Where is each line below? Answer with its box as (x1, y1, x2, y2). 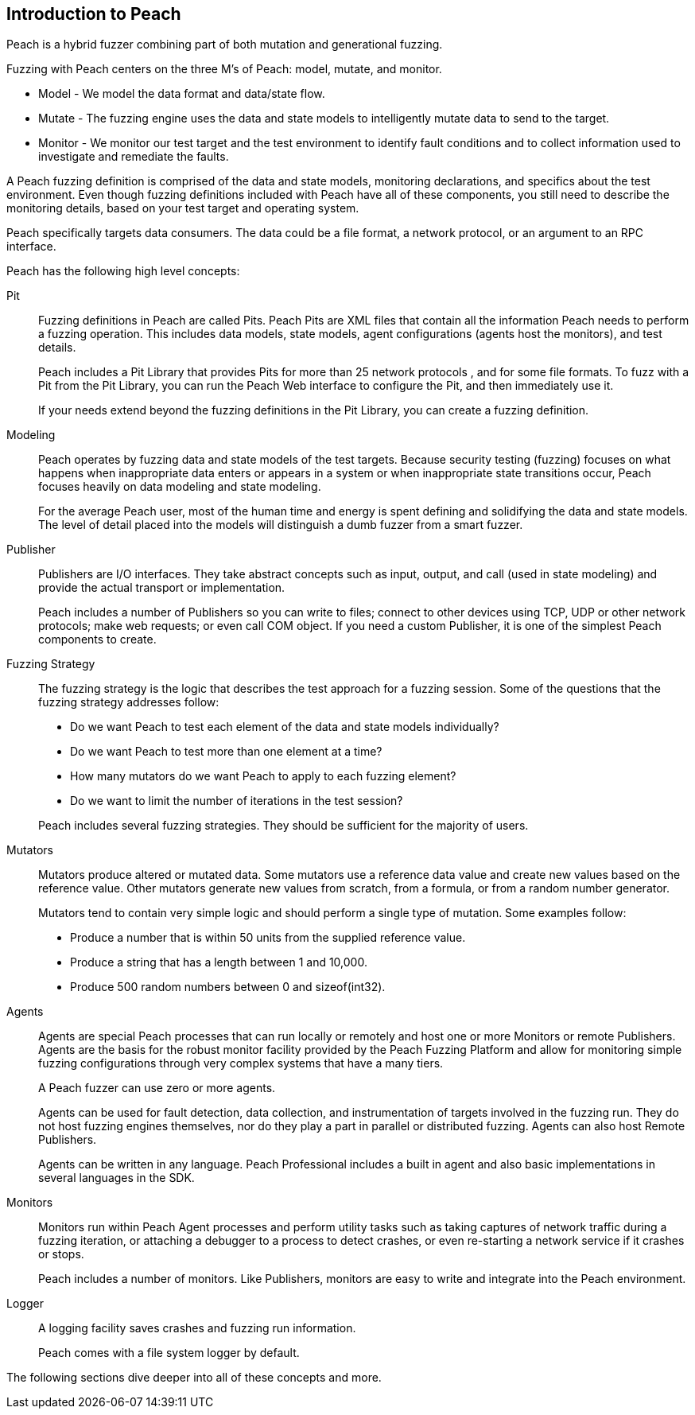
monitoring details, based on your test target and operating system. (6, 201, 359, 216)
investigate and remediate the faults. (38, 150, 229, 164)
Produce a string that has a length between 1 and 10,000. (70, 955, 367, 970)
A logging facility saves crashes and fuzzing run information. (38, 1321, 356, 1335)
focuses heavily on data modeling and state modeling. (38, 480, 321, 494)
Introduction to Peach (6, 4, 181, 24)
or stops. (38, 1247, 84, 1261)
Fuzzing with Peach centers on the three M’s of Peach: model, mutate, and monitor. (6, 62, 442, 76)
